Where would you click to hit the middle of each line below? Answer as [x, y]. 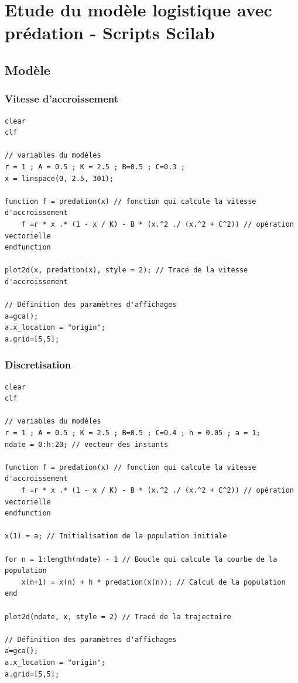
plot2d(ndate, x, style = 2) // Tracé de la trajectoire [118, 617]
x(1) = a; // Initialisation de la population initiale [116, 536]
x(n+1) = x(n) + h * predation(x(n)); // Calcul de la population [153, 582]
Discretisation [38, 365]
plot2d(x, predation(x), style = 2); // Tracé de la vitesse [126, 270]
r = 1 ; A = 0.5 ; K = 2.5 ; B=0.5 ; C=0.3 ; [95, 167]
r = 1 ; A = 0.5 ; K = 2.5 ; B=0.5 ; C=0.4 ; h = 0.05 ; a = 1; [133, 433]
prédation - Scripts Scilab [110, 33]
